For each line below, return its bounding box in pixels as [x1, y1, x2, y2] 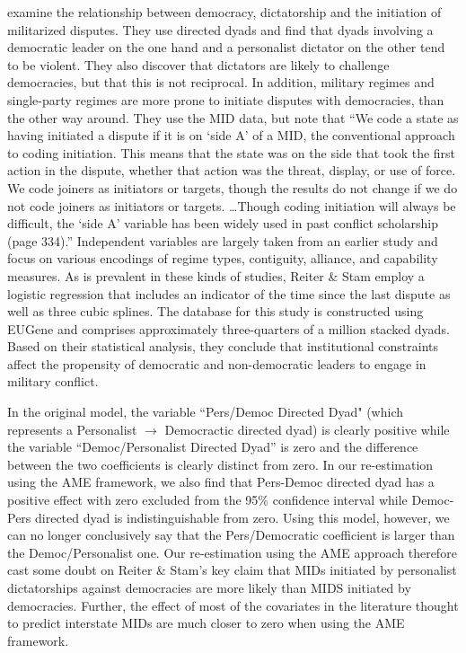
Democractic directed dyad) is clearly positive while [164, 419, 450, 438]
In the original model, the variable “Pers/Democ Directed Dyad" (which [7, 402, 404, 421]
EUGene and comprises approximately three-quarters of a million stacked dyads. [7, 319, 450, 338]
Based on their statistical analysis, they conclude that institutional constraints [7, 337, 439, 356]
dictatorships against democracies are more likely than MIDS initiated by [7, 578, 411, 596]
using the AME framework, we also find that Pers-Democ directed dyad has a [7, 472, 435, 491]
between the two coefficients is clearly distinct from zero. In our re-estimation [7, 454, 434, 473]
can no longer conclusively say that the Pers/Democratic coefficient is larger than [7, 525, 455, 544]
